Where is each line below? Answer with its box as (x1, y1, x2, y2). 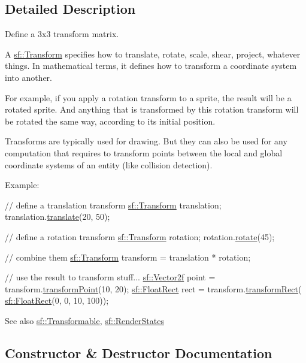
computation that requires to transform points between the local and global (5, 146, 283, 159)
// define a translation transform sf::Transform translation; (5, 198, 222, 211)
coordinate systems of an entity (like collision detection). (5, 158, 213, 171)
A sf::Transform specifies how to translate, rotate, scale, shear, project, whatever (5, 47, 301, 60)
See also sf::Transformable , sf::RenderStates (5, 314, 164, 326)
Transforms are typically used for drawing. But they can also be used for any (5, 135, 287, 147)
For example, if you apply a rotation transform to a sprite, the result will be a (5, 91, 292, 104)
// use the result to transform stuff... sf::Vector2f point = (5, 271, 216, 283)
